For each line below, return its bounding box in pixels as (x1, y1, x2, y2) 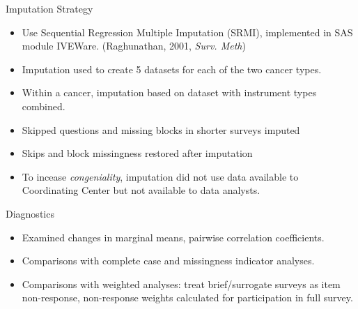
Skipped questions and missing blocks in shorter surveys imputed (22, 122, 300, 137)
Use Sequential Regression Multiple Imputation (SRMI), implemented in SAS (22, 24, 353, 39)
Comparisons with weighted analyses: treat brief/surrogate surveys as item (22, 276, 341, 291)
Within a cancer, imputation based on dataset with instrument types (22, 85, 317, 100)
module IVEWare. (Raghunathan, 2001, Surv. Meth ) (22, 38, 246, 53)
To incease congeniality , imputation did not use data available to (22, 169, 299, 183)
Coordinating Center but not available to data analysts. (22, 183, 260, 197)
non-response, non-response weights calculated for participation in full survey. (22, 290, 353, 305)
